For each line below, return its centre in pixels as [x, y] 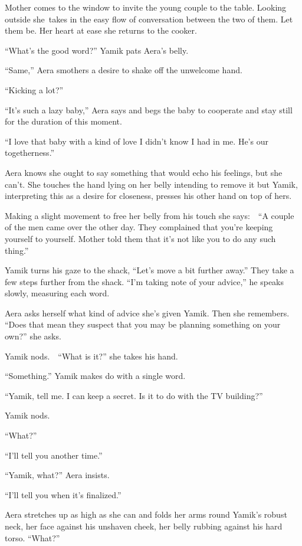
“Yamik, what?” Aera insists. [57, 475]
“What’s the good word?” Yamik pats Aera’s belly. [97, 50]
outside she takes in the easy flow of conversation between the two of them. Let [149, 19]
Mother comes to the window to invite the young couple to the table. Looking [146, 7]
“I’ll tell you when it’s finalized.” [63, 494]
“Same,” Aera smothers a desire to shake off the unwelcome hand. [124, 70]
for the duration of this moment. [63, 121]
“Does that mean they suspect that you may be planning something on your [143, 324]
